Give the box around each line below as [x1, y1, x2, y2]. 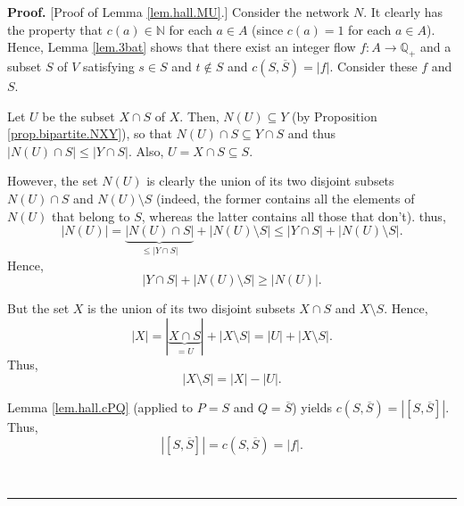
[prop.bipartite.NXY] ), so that [7, 124, 172, 143]
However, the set [7, 171, 98, 190]
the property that [7, 20, 104, 38]
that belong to [51, 206, 130, 225]
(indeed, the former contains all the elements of [155, 188, 415, 207]
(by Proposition [292, 106, 377, 125]
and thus [287, 124, 336, 143]
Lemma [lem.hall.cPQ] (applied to [7, 398, 194, 417]
